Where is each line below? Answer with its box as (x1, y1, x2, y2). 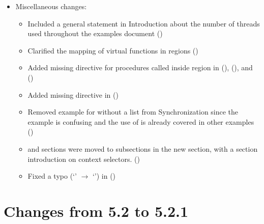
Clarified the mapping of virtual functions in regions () (27, 45, 198, 55)
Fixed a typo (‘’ (27, 171, 77, 181)
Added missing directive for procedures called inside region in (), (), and (27, 62, 253, 73)
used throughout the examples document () (27, 28, 163, 39)
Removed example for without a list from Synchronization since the (27, 106, 239, 117)
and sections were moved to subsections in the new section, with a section (27, 143, 258, 154)
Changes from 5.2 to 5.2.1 (4, 200, 189, 221)
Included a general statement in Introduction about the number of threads (27, 18, 260, 29)
